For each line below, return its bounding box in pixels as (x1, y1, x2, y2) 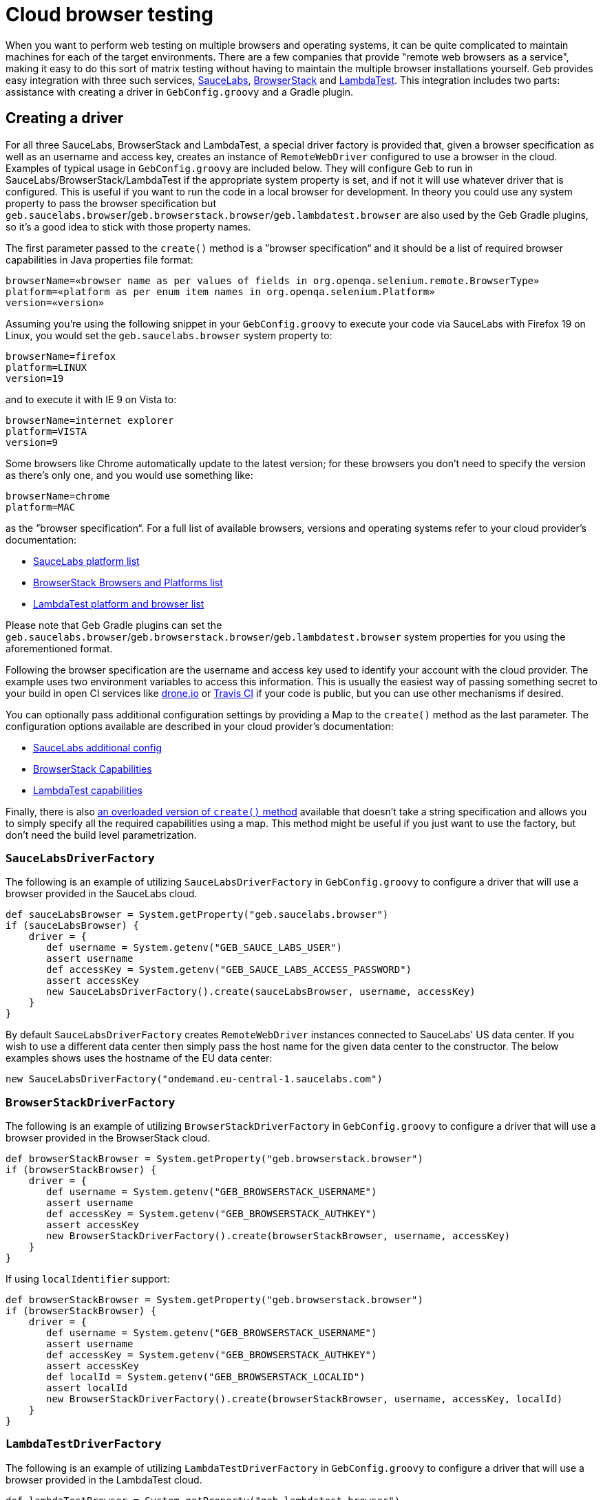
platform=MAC (6, 501, 76, 513)
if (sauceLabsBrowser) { (6, 920, 139, 932)
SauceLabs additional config (33, 741, 162, 753)
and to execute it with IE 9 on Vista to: (6, 393, 177, 405)
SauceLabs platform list (33, 555, 140, 567)
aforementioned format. (6, 642, 113, 654)
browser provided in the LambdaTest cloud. (6, 1473, 202, 1486)
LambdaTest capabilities (33, 784, 142, 796)
